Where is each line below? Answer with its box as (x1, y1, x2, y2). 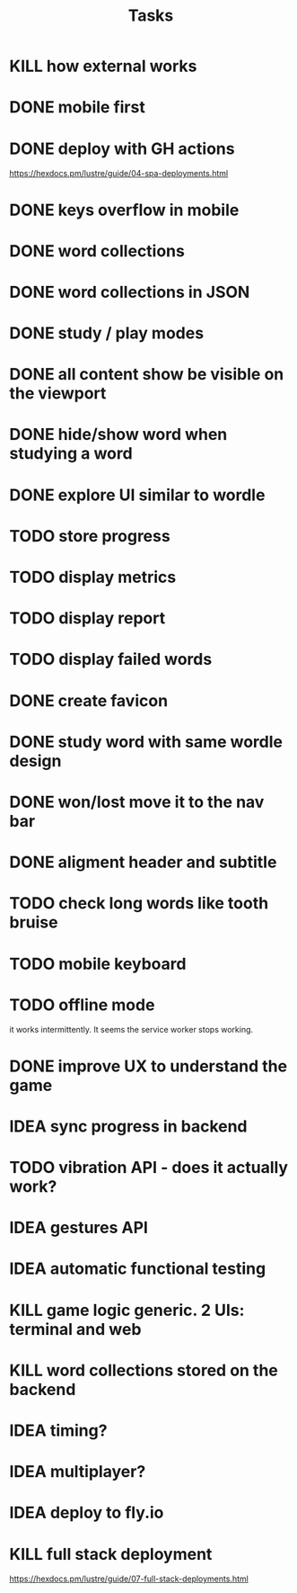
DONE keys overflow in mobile (9, 200, 240, 220)
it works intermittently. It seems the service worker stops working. (9, 1025, 254, 1035)
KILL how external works (9, 56, 197, 76)
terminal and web (9, 1319, 142, 1339)
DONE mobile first (9, 97, 145, 118)
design (9, 750, 62, 771)
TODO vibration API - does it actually (9, 1158, 289, 1177)
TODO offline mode (9, 995, 155, 1015)
